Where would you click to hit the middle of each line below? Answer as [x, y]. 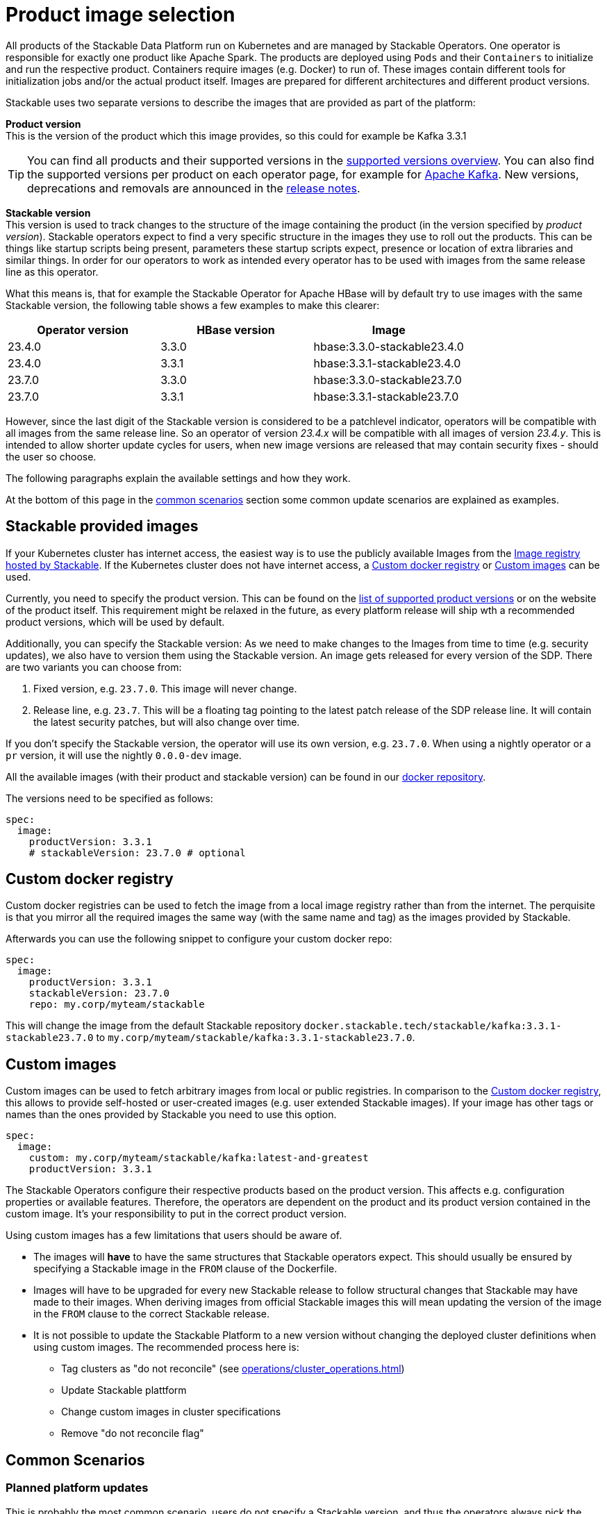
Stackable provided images [102, 526]
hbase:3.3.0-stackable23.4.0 [389, 346]
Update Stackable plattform [124, 1390]
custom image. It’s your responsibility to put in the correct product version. [176, 1214]
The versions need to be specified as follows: [109, 798]
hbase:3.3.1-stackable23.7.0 [386, 396]
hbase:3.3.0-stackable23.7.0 [388, 380]
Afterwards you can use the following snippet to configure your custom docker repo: [199, 939]
